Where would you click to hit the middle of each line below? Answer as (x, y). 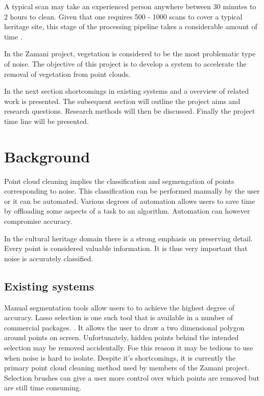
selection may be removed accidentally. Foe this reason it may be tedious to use (129, 347)
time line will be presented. (46, 121)
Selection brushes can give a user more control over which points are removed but (132, 377)
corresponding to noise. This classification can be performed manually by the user (132, 191)
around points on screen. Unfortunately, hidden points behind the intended (122, 337)
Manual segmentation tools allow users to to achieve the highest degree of (119, 307)
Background (47, 156)
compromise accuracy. (38, 221)
